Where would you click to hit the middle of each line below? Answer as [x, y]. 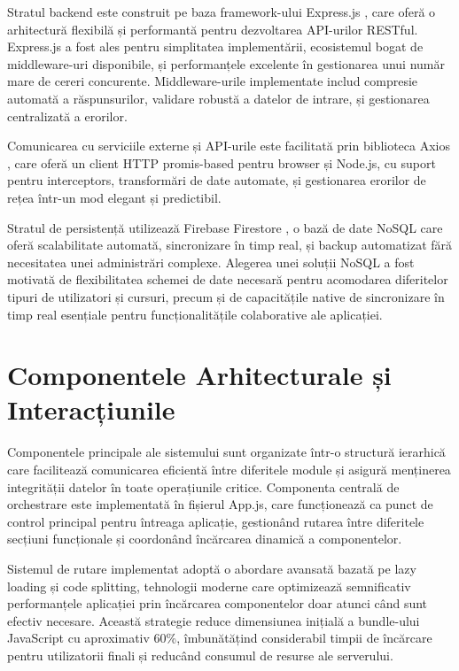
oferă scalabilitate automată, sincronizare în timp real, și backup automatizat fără [230, 245]
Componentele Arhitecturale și [199, 375]
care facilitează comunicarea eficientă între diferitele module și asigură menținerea [229, 469]
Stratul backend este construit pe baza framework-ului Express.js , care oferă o [222, 12]
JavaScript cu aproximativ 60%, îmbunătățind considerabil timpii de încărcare [220, 638]
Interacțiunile [91, 409]
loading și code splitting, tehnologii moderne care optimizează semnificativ [209, 586]
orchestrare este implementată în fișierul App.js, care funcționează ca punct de [220, 504]
